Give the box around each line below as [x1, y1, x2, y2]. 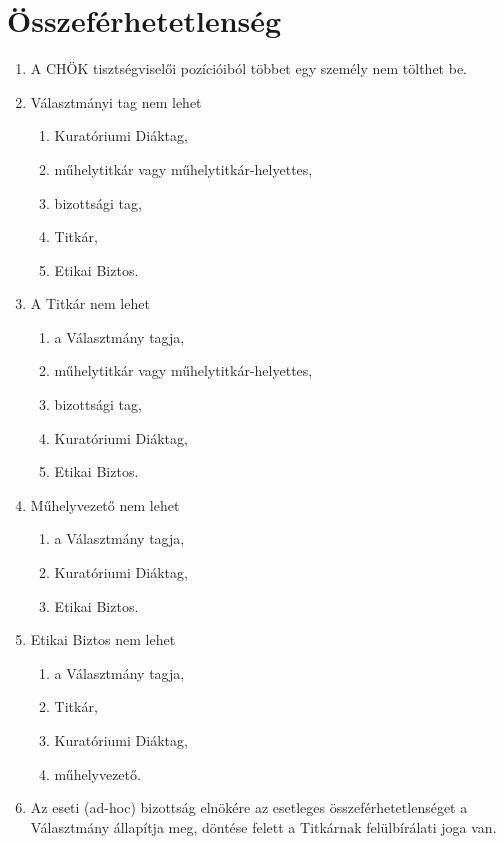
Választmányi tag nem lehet [30, 91, 202, 112]
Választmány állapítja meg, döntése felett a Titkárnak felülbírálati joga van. [30, 816, 497, 837]
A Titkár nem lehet [30, 293, 150, 314]
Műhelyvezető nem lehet [30, 494, 180, 515]
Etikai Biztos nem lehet [30, 629, 176, 650]
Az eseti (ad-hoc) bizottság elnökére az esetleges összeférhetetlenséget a [30, 797, 468, 818]
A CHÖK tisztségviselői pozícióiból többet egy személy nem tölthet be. [30, 58, 468, 79]
